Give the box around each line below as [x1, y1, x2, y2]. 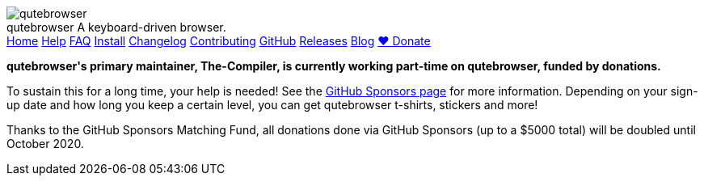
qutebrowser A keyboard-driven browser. [6, 20, 226, 34]
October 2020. [6, 137, 84, 150]
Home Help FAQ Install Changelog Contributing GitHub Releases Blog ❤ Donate [6, 34, 431, 48]
